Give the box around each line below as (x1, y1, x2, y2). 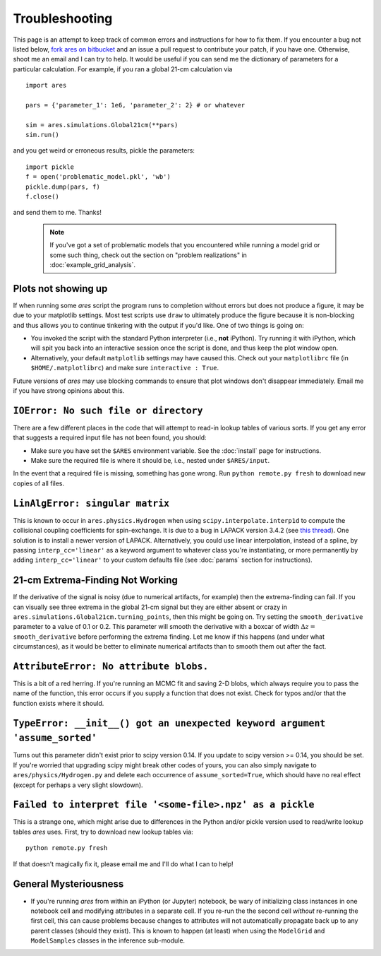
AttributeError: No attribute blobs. (13, 661, 209, 672)
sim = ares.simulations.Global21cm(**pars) (25, 121, 179, 129)
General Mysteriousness (13, 878, 124, 890)
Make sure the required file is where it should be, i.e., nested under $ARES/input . (30, 456, 270, 465)
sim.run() (25, 131, 59, 139)
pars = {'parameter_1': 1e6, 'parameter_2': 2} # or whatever (25, 101, 246, 109)
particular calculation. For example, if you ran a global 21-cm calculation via (13, 64, 233, 73)
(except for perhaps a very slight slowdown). (13, 781, 144, 789)
